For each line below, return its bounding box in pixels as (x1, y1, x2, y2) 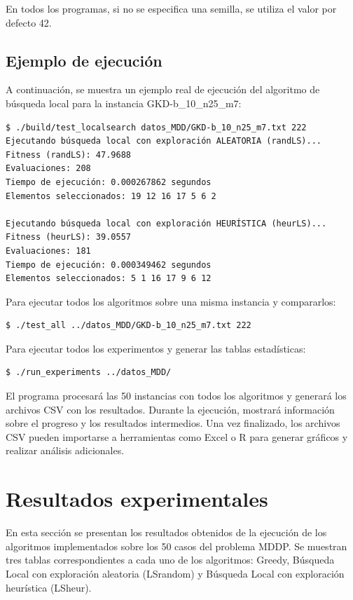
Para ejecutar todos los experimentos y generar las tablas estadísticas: (6, 341, 306, 355)
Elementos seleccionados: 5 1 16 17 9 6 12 (6, 273, 212, 284)
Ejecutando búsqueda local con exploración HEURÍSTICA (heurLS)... (6, 218, 327, 229)
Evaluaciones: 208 (6, 163, 91, 174)
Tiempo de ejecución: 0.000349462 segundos (6, 259, 212, 270)
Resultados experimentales (6, 484, 268, 513)
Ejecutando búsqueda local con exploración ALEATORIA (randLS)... (6, 136, 322, 146)
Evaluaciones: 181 (6, 245, 91, 256)
